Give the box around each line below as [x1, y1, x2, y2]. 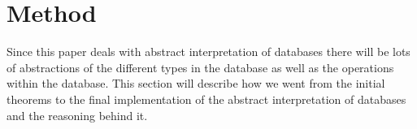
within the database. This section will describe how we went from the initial [7, 75, 385, 92]
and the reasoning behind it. [7, 106, 148, 123]
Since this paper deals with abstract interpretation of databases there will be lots [7, 43, 410, 60]
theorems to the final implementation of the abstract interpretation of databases [7, 90, 406, 107]
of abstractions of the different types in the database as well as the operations [7, 58, 394, 75]
